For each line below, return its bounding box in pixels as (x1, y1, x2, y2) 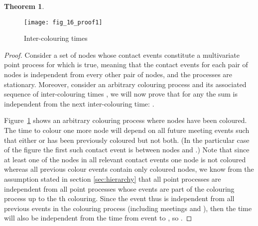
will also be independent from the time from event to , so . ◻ (4, 213, 192, 223)
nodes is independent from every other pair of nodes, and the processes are (4, 69, 233, 80)
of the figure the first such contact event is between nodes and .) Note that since (4, 144, 250, 155)
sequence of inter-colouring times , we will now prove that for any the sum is (4, 89, 238, 99)
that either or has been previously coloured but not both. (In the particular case (4, 134, 250, 145)
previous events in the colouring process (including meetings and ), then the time (4, 203, 252, 213)
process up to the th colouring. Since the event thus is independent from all (4, 193, 235, 204)
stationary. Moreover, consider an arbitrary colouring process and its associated (4, 79, 247, 89)
